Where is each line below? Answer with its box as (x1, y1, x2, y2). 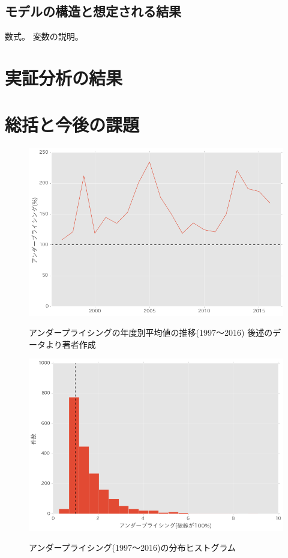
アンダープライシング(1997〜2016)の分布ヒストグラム (29, 541, 236, 554)
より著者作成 (45, 338, 96, 350)
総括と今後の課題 (5, 112, 140, 137)
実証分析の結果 (5, 65, 123, 89)
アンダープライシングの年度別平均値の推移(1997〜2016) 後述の (29, 326, 273, 339)
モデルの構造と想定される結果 (5, 2, 181, 20)
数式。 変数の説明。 (5, 30, 83, 43)
